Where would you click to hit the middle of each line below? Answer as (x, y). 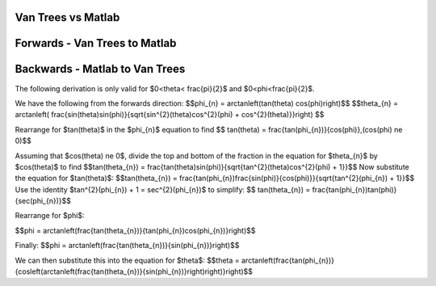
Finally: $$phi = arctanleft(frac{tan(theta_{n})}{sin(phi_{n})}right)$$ (127, 246)
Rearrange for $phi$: (50, 216)
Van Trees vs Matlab (67, 17)
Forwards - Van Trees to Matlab (96, 43)
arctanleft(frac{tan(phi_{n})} (288, 260)
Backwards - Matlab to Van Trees (100, 69)
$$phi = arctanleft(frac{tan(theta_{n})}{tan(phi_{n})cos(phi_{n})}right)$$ (135, 230)
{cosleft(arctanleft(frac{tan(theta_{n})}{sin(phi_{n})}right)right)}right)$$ (134, 271)
